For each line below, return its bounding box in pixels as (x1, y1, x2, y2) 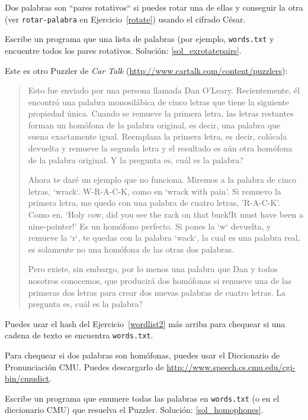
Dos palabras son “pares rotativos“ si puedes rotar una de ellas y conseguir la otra (5, 1, 303, 13)
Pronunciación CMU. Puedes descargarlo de (5, 360, 164, 373)
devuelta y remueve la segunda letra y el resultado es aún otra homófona (28, 142, 293, 154)
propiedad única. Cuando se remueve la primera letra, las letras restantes (28, 107, 294, 119)
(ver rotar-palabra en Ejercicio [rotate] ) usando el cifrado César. (5, 12, 246, 25)
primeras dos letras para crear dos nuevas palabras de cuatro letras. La (28, 286, 286, 298)
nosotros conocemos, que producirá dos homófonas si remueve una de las (28, 274, 292, 286)
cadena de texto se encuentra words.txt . (5, 329, 153, 341)
